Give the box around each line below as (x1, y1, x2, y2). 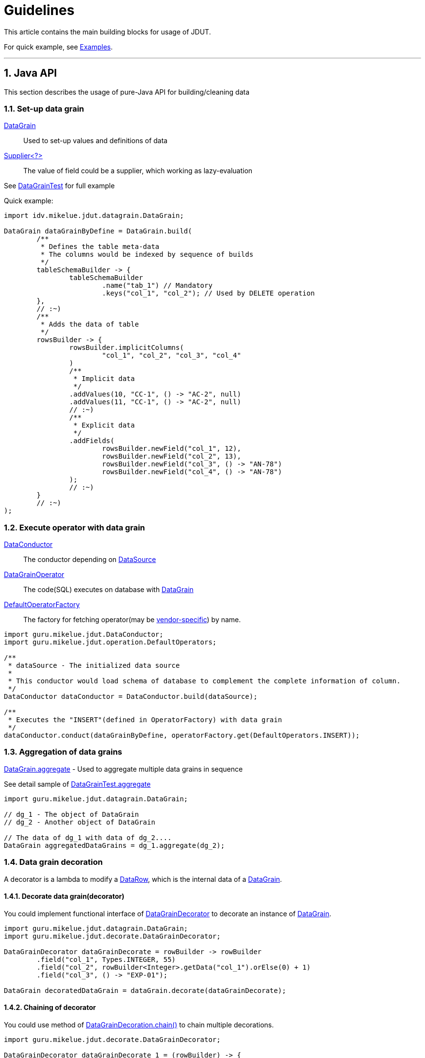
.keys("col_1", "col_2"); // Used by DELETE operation (102, 289, 315, 298)
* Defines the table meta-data (40, 243, 160, 251)
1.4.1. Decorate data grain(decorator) (4, 892, 125, 901)
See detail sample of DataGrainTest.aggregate (4, 779, 151, 788)
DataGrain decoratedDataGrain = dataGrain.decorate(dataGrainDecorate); (4, 986, 286, 994)
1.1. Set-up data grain (4, 103, 84, 114)
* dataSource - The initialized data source (8, 661, 180, 670)
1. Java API (4, 67, 57, 80)
